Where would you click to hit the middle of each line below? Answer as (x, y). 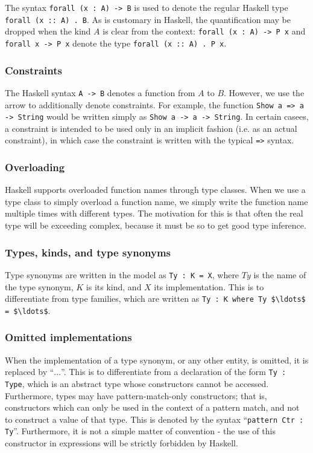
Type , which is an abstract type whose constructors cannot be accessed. (137, 383)
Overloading (35, 167)
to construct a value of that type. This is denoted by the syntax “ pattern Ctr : (154, 419)
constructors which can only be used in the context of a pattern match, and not (152, 407)
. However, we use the (264, 92)
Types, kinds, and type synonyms (88, 252)
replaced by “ (30, 372)
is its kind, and (114, 286)
